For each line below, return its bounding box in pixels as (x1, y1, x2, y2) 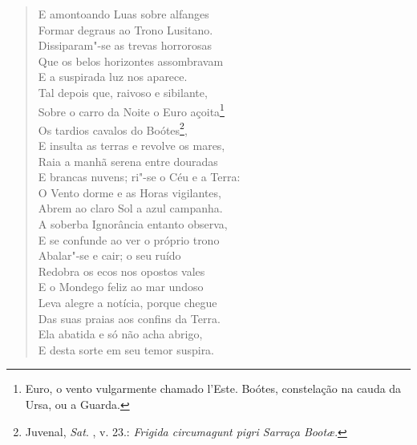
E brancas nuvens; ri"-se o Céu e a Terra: (38, 168, 241, 185)
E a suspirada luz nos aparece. (38, 68, 188, 85)
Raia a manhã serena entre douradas (38, 152, 218, 169)
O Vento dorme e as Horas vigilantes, (38, 184, 221, 200)
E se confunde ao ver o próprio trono (38, 231, 220, 248)
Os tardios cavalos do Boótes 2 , (38, 119, 188, 138)
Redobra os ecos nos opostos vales (38, 262, 205, 279)
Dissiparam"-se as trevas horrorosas (38, 37, 212, 54)
